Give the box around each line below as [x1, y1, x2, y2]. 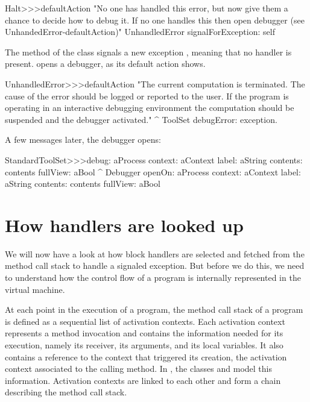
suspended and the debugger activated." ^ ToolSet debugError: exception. [5, 113, 277, 125]
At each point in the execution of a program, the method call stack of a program [5, 303, 303, 316]
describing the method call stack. [5, 386, 127, 398]
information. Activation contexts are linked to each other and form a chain [5, 374, 281, 386]
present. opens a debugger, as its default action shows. [5, 57, 206, 70]
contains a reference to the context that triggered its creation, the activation [5, 350, 287, 363]
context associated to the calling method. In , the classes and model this [5, 362, 272, 375]
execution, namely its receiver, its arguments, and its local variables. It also [5, 339, 283, 351]
